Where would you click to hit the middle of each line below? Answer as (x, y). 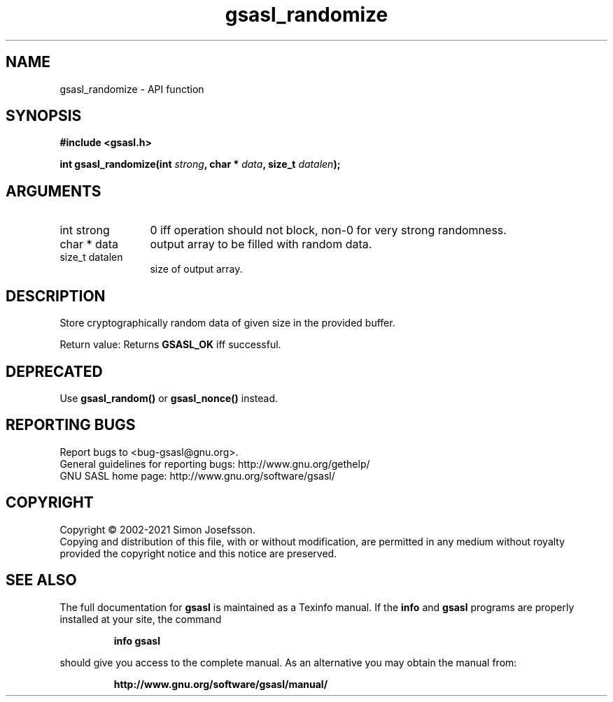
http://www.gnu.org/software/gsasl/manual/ (221, 684)
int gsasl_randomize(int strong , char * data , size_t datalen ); (200, 164)
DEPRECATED (54, 371)
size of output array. (196, 269)
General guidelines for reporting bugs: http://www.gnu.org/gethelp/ (215, 464)
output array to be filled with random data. (261, 244)
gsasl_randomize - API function (132, 89)
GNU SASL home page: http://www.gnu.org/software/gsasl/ (197, 475)
